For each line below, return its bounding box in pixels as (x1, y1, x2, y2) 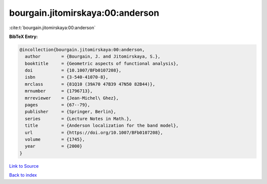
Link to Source (9, 163, 39, 169)
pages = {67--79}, (25, 102, 90, 108)
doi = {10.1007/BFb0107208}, (25, 68, 122, 74)
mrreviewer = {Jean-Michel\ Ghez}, (25, 95, 119, 101)
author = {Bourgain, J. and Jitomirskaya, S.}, (25, 54, 161, 59)
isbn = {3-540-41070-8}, (25, 74, 109, 80)
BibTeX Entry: (9, 34, 38, 39)
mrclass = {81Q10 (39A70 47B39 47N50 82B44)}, (25, 81, 155, 87)
